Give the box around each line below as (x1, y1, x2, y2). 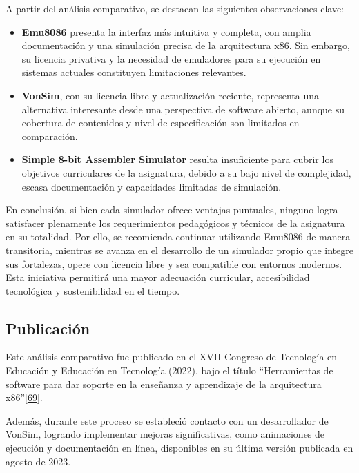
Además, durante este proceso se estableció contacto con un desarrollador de (6, 413, 329, 427)
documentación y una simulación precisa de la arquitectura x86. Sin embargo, (21, 38, 350, 52)
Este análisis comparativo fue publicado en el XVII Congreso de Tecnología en (6, 349, 338, 364)
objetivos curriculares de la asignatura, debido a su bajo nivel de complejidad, (21, 165, 351, 180)
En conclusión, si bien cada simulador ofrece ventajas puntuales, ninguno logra (6, 202, 338, 217)
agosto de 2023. (6, 454, 71, 468)
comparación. (21, 128, 78, 143)
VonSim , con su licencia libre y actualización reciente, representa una (21, 88, 320, 102)
